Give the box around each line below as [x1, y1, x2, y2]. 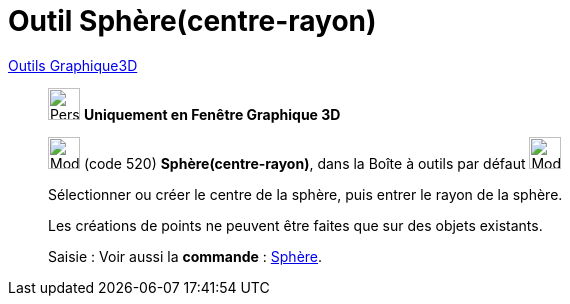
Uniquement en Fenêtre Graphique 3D [83, 105, 341, 123]
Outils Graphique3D [8, 56, 138, 74]
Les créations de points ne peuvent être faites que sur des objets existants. [48, 216, 543, 234]
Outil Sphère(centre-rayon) [8, 4, 377, 38]
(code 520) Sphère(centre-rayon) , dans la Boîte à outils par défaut [83, 154, 526, 172]
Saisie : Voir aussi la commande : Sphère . [48, 247, 323, 265]
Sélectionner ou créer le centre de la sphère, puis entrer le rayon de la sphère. [48, 185, 563, 203]
